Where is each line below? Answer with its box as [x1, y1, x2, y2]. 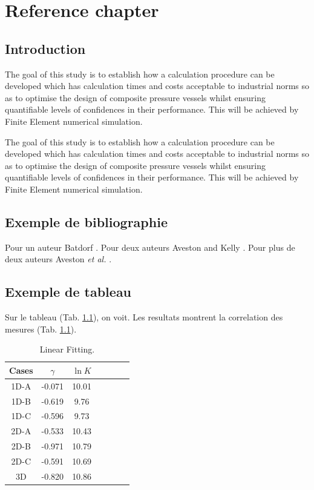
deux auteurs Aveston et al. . [5, 253, 112, 265]
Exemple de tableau [5, 282, 132, 301]
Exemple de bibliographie [5, 212, 168, 231]
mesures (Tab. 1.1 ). [5, 322, 77, 335]
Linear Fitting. [39, 343, 95, 356]
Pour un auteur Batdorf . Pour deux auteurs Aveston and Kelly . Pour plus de [5, 240, 295, 253]
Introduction [5, 39, 86, 58]
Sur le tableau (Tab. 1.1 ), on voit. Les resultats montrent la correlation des [5, 311, 283, 323]
